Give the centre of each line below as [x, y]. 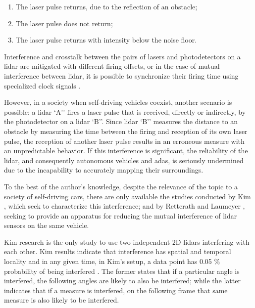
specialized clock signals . [42, 85]
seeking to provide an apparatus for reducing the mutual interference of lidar [121, 215]
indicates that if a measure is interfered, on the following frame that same [116, 290]
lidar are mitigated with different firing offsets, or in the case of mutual [112, 66]
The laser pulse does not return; [64, 23]
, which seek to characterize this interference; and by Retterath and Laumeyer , [125, 206]
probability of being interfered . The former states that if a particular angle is [122, 271]
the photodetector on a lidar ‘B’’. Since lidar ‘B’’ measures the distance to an [121, 121]
